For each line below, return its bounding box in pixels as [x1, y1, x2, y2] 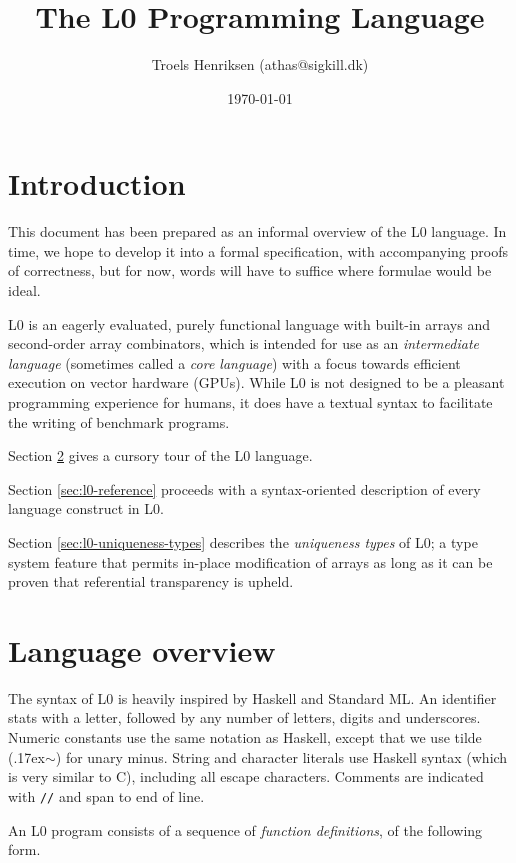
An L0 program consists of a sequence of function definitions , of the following [8, 819, 483, 840]
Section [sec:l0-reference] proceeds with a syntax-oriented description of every [8, 478, 481, 499]
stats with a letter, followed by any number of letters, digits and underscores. [8, 707, 481, 728]
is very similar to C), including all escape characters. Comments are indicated [8, 766, 484, 787]
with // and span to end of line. [8, 785, 205, 806]
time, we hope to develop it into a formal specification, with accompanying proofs [8, 240, 508, 261]
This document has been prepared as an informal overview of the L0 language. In [8, 221, 507, 242]
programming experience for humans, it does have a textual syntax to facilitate [8, 392, 493, 412]
